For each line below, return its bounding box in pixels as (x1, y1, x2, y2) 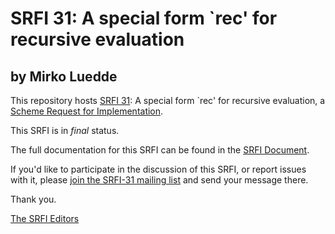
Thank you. (10, 193, 57, 205)
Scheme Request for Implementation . (10, 105, 164, 117)
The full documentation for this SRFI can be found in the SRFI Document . (10, 144, 310, 156)
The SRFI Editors (10, 213, 80, 224)
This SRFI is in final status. (10, 125, 120, 136)
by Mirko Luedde (10, 68, 118, 85)
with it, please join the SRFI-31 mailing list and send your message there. (10, 174, 309, 186)
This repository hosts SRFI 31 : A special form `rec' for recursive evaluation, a (10, 95, 326, 106)
